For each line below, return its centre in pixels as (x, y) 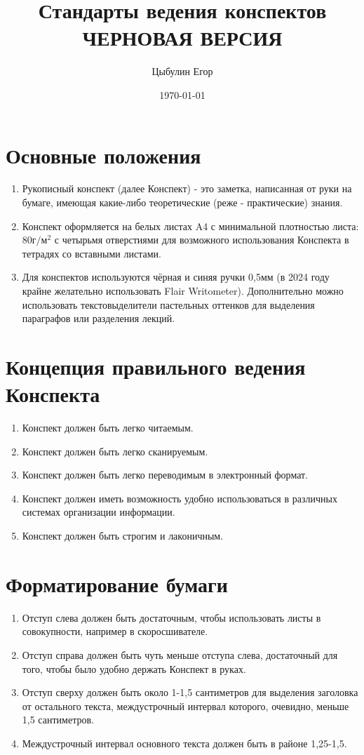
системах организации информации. (99, 512)
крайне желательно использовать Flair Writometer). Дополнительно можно (183, 290)
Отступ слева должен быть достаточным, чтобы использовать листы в (171, 617)
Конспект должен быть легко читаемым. (108, 428)
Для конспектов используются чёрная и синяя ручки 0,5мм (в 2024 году (176, 277)
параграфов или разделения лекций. (99, 318)
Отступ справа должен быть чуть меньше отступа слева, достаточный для (180, 654)
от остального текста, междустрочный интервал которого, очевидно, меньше (186, 706)
